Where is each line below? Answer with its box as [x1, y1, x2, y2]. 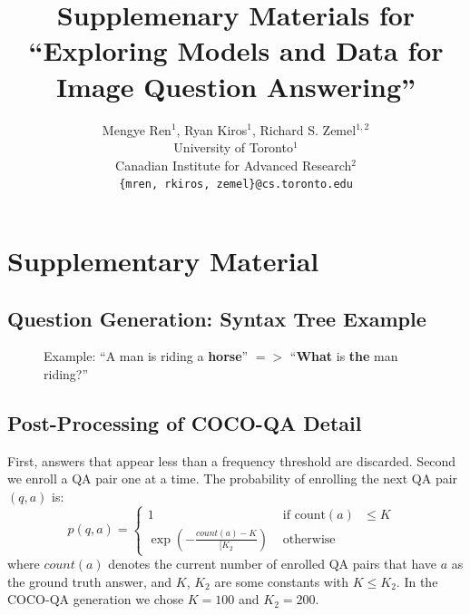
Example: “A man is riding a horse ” [44, 347, 249, 366]
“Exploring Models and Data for [28, 32, 444, 69]
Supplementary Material [7, 241, 319, 278]
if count [282, 508, 326, 522]
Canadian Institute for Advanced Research [115, 155, 352, 174]
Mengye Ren [102, 120, 171, 139]
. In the [396, 571, 438, 591]
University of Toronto [173, 138, 293, 157]
